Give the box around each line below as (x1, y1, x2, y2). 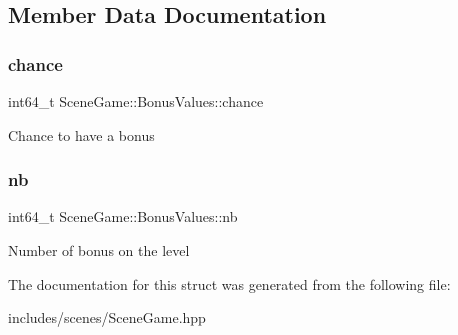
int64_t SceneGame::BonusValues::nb (8, 206, 238, 227)
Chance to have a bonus (8, 124, 155, 145)
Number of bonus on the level (8, 240, 190, 260)
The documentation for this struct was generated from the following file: (8, 273, 451, 294)
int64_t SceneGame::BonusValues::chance (8, 91, 264, 111)
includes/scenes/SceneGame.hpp (8, 307, 206, 328)
